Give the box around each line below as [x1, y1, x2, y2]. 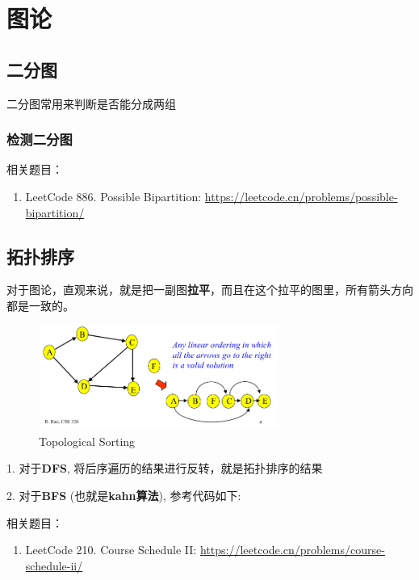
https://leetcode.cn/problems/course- [199, 541, 385, 558]
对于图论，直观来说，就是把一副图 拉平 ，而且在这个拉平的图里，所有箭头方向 [6, 281, 413, 298]
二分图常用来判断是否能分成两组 [6, 95, 176, 111]
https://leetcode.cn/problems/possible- [204, 187, 398, 204]
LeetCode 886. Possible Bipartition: [25, 187, 202, 204]
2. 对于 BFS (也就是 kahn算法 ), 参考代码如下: [6, 487, 241, 504]
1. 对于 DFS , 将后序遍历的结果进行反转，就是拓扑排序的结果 [6, 460, 323, 477]
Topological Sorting [39, 432, 136, 449]
